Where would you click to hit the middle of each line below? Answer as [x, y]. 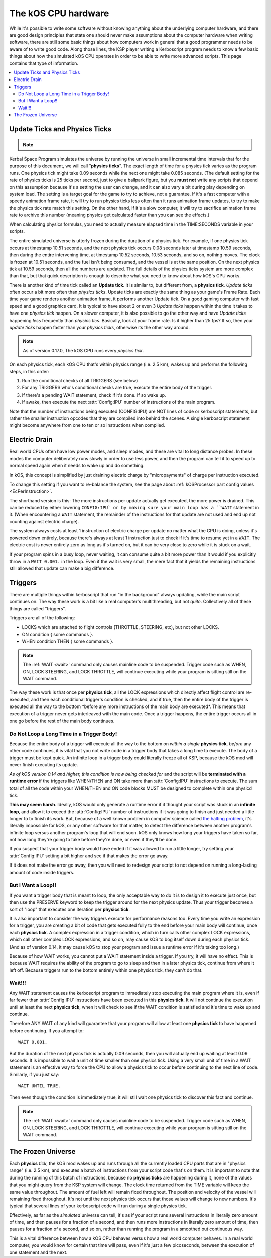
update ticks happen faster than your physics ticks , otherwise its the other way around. [100, 328]
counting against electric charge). [44, 521]
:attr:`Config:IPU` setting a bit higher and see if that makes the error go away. [89, 856]
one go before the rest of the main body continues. [62, 721]
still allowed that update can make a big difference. [62, 568]
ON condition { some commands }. [58, 634]
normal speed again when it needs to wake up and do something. [77, 466]
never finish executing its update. [44, 765]
